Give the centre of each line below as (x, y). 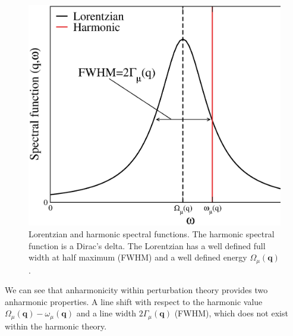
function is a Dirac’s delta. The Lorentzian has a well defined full (147, 245)
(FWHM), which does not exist (231, 313)
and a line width (106, 313)
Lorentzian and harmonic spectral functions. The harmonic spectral (152, 233)
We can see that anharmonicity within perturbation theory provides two (136, 290)
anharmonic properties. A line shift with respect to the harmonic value (134, 301)
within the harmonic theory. (56, 326)
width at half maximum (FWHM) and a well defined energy (138, 257)
